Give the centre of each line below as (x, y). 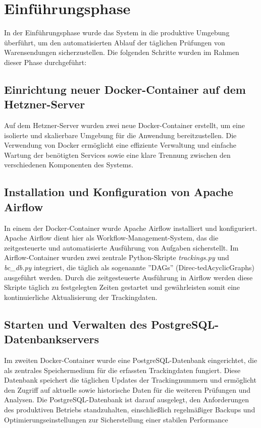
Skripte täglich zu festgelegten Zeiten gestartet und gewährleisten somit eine (122, 287)
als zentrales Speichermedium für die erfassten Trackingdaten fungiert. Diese (122, 370)
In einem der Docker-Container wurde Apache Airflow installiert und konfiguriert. (131, 228)
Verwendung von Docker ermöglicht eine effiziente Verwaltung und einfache (120, 145)
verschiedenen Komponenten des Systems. (69, 165)
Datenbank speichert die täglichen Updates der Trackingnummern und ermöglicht (130, 380)
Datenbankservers (51, 339)
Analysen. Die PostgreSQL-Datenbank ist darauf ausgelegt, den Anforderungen (127, 400)
